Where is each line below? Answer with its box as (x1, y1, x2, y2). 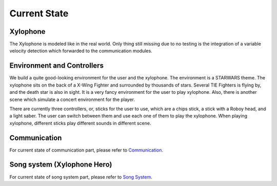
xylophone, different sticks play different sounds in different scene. (9, 120, 151, 126)
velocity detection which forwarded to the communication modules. (9, 48, 152, 54)
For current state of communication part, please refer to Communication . (9, 147, 164, 153)
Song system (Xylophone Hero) (9, 160, 112, 169)
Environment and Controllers (9, 61, 104, 70)
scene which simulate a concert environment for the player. (9, 96, 135, 102)
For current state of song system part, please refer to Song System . (9, 174, 152, 180)
